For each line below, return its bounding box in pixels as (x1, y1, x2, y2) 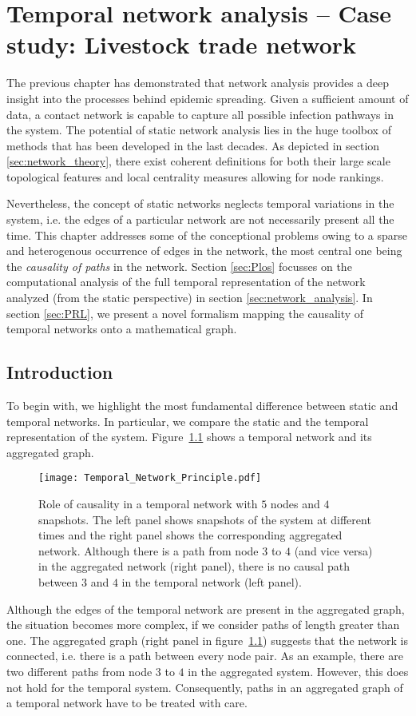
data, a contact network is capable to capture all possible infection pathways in (6, 105, 394, 122)
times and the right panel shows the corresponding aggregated (38, 527, 343, 543)
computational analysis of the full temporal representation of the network (6, 273, 366, 290)
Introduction (6, 360, 113, 384)
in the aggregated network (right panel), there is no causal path (38, 558, 350, 575)
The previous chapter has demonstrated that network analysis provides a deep (6, 74, 389, 91)
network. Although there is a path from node (38, 542, 259, 559)
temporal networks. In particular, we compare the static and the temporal (6, 412, 369, 429)
